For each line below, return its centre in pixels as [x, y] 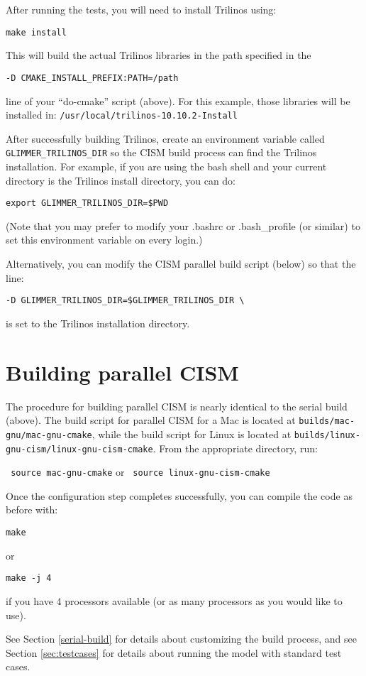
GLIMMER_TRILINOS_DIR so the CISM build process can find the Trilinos [161, 152]
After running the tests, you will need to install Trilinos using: [141, 9]
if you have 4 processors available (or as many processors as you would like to [174, 600]
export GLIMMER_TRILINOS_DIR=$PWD [87, 203]
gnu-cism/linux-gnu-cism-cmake [79, 449]
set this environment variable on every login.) [104, 240]
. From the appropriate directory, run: [235, 448]
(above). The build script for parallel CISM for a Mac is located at [151, 420]
